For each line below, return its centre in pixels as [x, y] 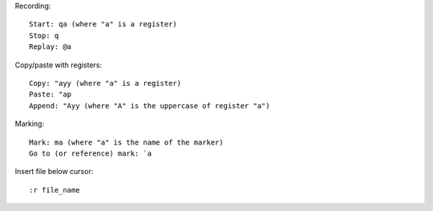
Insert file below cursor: [54, 172]
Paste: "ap [51, 95]
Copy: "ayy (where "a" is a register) [105, 83]
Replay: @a [51, 47]
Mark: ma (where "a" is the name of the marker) [126, 142]
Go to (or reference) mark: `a [91, 153]
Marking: [29, 124]
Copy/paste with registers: [59, 65]
